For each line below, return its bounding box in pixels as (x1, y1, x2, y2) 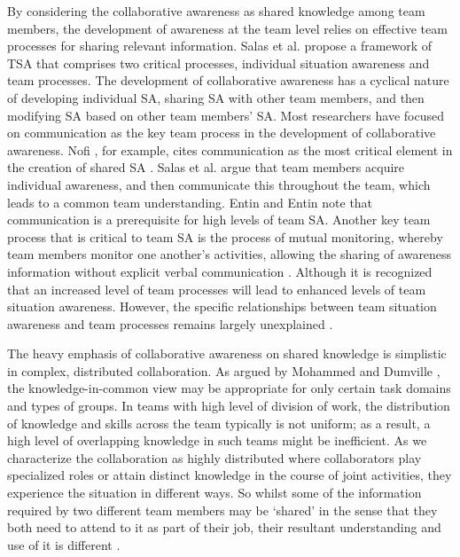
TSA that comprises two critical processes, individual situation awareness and (7, 53, 430, 72)
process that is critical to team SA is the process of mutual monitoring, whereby (7, 227, 443, 246)
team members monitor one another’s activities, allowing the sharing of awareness (7, 245, 452, 263)
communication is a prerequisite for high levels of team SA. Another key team (7, 210, 431, 229)
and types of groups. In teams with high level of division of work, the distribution (7, 396, 450, 415)
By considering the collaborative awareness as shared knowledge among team (7, 2, 425, 20)
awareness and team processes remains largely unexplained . (7, 314, 333, 333)
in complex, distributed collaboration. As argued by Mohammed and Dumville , (7, 361, 441, 380)
